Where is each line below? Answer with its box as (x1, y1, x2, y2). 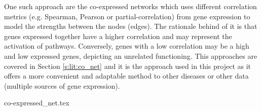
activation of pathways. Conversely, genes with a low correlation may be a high (4, 41, 249, 51)
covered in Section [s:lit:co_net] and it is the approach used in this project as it (4, 60, 251, 71)
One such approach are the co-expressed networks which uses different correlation (4, 1, 257, 11)
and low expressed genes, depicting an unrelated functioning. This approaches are (4, 50, 257, 61)
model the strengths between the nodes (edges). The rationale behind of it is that (4, 21, 257, 31)
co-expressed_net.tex (4, 97, 69, 108)
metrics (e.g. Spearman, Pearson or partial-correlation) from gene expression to (4, 11, 250, 21)
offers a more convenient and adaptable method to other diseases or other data (4, 70, 249, 81)
